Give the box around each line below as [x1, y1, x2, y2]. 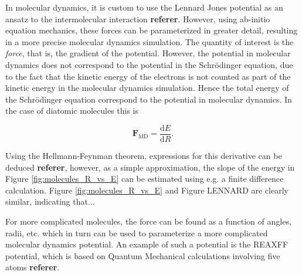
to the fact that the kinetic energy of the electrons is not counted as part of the [5, 70, 291, 82]
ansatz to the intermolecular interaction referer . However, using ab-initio [5, 12, 270, 25]
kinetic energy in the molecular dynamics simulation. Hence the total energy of [5, 82, 289, 94]
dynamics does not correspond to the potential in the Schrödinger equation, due [5, 58, 293, 70]
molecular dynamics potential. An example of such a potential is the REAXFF [5, 238, 289, 250]
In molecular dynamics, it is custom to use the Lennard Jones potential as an [5, 1, 283, 13]
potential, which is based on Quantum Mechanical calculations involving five [5, 249, 280, 262]
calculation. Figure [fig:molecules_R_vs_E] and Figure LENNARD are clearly [5, 184, 289, 196]
